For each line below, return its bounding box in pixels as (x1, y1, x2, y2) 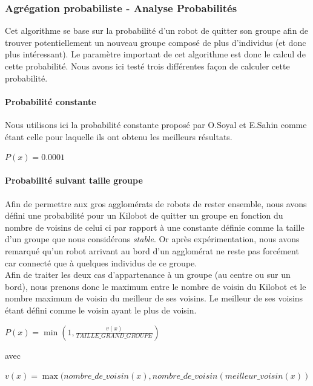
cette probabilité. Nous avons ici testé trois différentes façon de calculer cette (5, 60, 290, 72)
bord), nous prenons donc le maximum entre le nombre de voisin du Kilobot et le (5, 280, 306, 292)
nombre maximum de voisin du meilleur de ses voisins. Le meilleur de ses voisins (5, 292, 303, 304)
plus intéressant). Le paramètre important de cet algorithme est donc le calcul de (5, 48, 306, 60)
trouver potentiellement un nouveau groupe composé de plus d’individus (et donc (5, 36, 306, 48)
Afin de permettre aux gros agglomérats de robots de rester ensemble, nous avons (5, 197, 307, 210)
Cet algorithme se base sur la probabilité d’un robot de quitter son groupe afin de (5, 24, 309, 37)
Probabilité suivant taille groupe (5, 174, 143, 187)
